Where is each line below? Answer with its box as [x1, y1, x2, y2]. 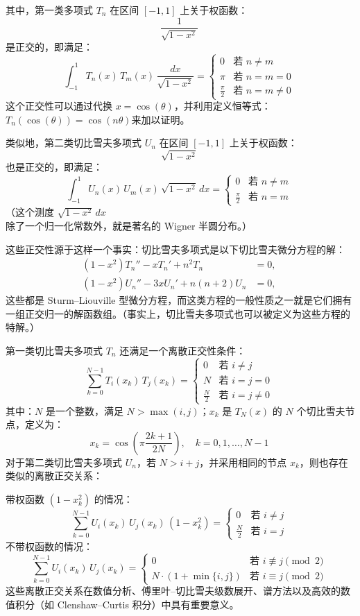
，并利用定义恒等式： [173, 99, 271, 113]
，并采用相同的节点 [199, 454, 287, 469]
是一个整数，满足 [45, 403, 123, 418]
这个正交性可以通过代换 [6, 99, 112, 113]
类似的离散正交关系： [6, 468, 103, 483]
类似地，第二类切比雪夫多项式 [6, 135, 142, 150]
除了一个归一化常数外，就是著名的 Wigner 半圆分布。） [6, 219, 252, 232]
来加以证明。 [131, 112, 190, 126]
